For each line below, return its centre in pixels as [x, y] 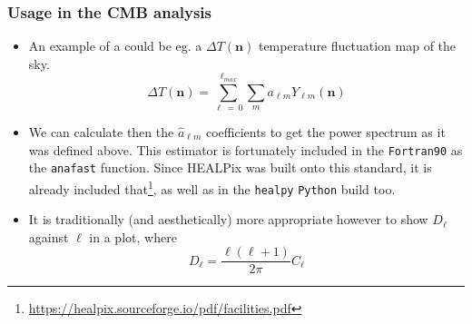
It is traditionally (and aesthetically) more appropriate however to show [228, 219]
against [49, 236]
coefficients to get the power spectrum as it [325, 131]
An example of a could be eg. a [115, 46]
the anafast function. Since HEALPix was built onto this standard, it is [230, 167]
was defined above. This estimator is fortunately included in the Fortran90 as [246, 149]
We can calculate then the [101, 131]
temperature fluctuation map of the [357, 46]
